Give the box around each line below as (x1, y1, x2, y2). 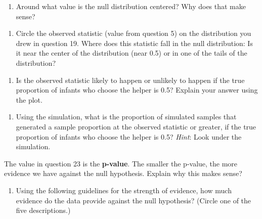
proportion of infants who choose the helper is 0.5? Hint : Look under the (16, 131, 242, 142)
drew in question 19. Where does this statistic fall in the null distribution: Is (16, 37, 253, 48)
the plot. (16, 94, 42, 105)
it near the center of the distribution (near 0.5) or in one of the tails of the (16, 48, 247, 58)
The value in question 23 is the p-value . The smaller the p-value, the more (4, 158, 238, 168)
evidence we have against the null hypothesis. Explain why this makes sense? (4, 168, 242, 179)
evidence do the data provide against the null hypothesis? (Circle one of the (16, 195, 251, 205)
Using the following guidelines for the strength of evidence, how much (16, 185, 232, 195)
